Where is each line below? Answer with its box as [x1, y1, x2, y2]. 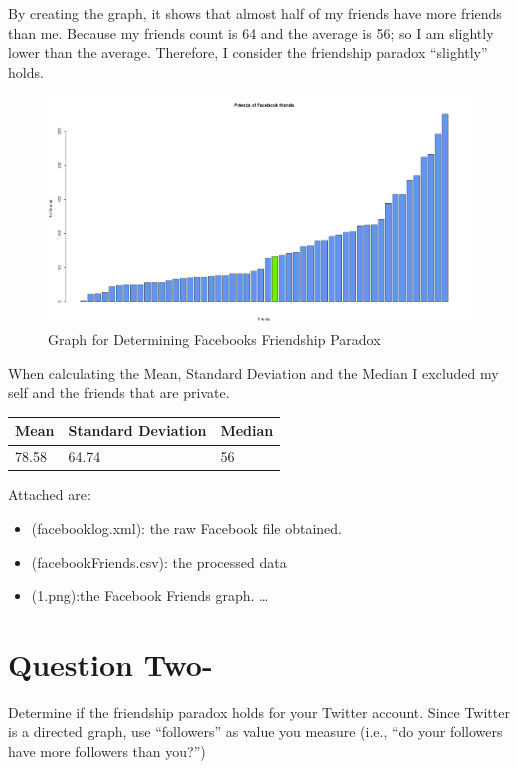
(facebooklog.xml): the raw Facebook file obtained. [31, 517, 343, 538]
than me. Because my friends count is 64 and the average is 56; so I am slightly [8, 22, 494, 43]
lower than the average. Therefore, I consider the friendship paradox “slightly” [8, 42, 488, 63]
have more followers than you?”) [8, 741, 206, 762]
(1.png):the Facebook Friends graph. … [31, 585, 269, 606]
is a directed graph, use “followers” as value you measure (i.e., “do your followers [8, 721, 503, 742]
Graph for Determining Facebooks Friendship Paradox [48, 329, 381, 350]
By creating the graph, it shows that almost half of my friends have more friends [8, 3, 502, 23]
